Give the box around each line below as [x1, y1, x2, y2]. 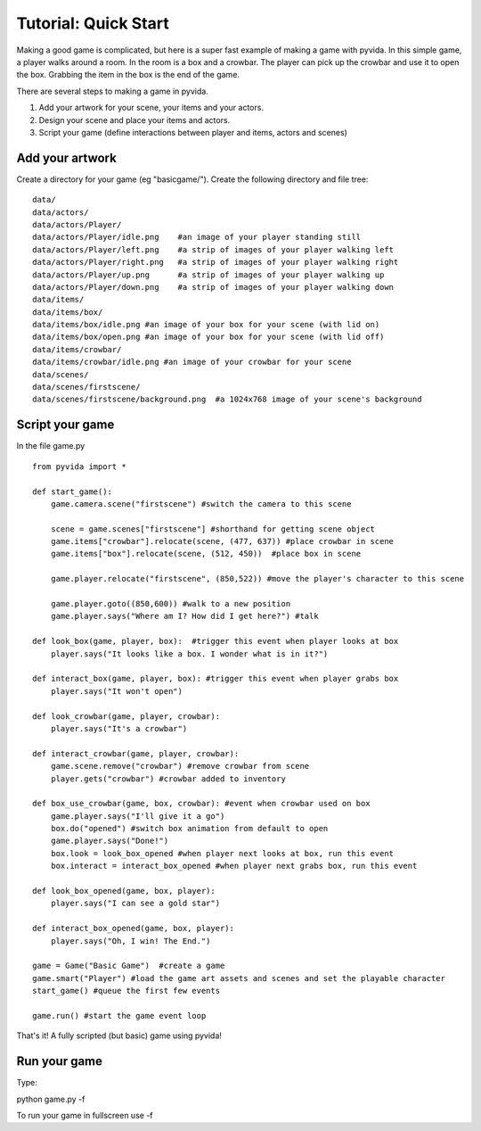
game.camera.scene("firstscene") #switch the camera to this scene [50, 499, 352, 508]
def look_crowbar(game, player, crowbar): [32, 711, 221, 722]
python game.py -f [16, 1094, 86, 1104]
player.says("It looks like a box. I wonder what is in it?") [50, 648, 329, 659]
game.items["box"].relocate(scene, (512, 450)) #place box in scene [50, 549, 362, 559]
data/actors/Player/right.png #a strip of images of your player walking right [32, 257, 399, 268]
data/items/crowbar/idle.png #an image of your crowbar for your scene [32, 357, 352, 367]
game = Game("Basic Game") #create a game [32, 961, 225, 971]
